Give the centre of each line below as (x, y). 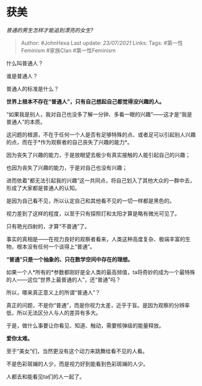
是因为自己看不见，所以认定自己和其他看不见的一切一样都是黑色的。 (90, 201)
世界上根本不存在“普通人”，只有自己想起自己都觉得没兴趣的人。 (86, 101)
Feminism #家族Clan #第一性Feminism (68, 50)
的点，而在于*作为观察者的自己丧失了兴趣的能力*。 (70, 142)
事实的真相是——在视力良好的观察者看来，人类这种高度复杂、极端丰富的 (96, 239)
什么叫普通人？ (25, 63)
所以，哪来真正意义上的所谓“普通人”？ (54, 292)
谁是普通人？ (22, 76)
